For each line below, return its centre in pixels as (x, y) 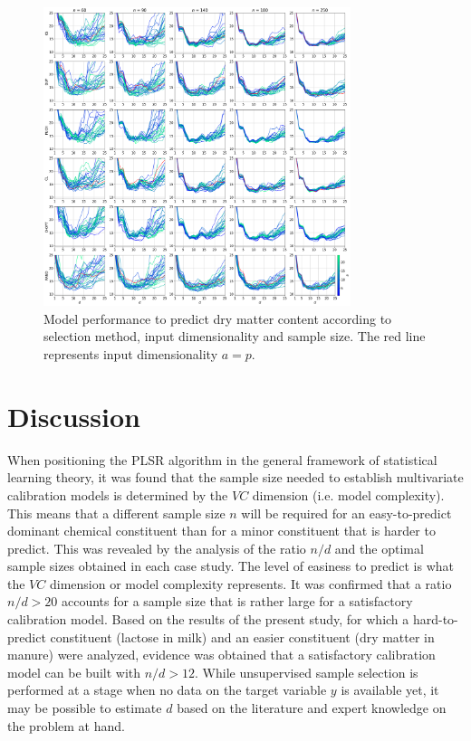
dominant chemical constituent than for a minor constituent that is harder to (221, 531)
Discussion (74, 416)
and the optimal (379, 548)
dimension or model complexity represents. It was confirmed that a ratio (250, 583)
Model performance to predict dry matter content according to (218, 318)
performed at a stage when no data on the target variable (167, 690)
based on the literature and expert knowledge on (312, 708)
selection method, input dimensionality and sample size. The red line (235, 336)
